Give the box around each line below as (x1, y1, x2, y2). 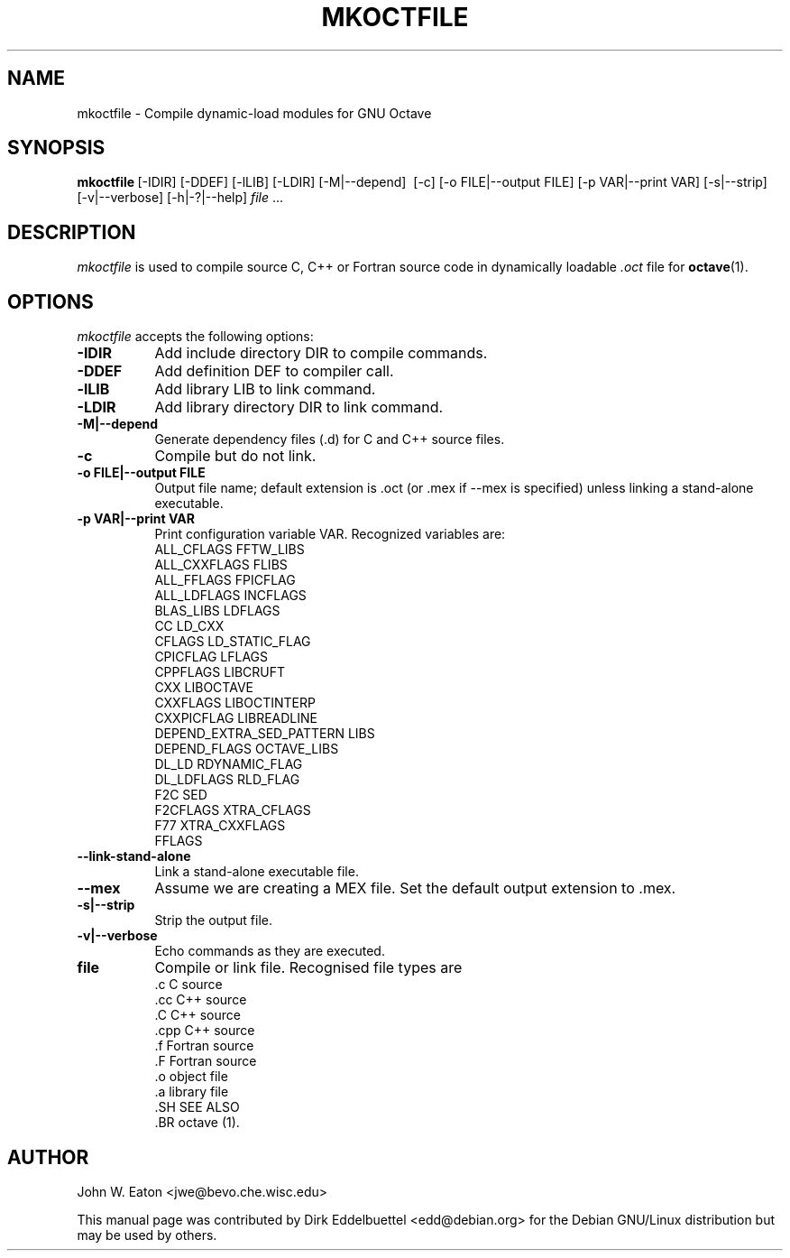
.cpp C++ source (154, 1022, 255, 1039)
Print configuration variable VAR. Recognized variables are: (154, 526, 506, 542)
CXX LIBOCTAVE (154, 680, 253, 696)
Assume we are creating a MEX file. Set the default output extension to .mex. (154, 879, 676, 898)
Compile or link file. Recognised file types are (154, 958, 463, 977)
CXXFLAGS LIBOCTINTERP (154, 695, 316, 711)
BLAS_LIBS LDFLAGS (154, 603, 280, 619)
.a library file (154, 1084, 229, 1100)
